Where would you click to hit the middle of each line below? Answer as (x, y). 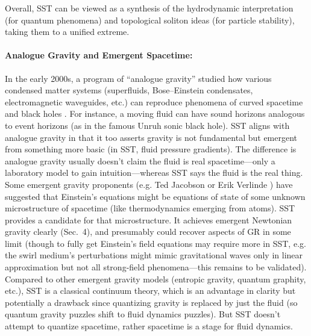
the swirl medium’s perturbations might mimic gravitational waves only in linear (154, 255)
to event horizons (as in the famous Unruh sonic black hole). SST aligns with (147, 125)
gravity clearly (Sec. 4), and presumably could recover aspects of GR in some (148, 232)
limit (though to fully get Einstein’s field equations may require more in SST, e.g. (155, 243)
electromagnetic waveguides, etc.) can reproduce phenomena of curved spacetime (154, 101)
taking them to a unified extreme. (67, 32)
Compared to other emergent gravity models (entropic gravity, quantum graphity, (155, 278)
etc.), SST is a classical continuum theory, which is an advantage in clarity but (150, 291)
